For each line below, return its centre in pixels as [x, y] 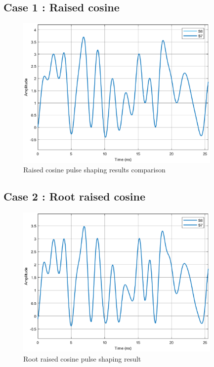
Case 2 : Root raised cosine [75, 196]
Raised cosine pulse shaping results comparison [94, 170]
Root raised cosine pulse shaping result [82, 358]
